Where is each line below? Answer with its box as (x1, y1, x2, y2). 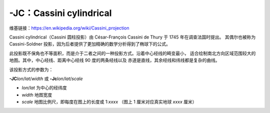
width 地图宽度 (21, 91, 52, 97)
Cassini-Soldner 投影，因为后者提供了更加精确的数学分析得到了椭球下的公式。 (9, 41, 171, 47)
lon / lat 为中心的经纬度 (21, 85, 67, 91)
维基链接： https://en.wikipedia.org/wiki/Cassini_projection (9, 25, 129, 31)
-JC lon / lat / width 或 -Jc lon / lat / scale (9, 75, 83, 81)
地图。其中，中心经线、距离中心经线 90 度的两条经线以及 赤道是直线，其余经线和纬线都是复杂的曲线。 (9, 57, 220, 63)
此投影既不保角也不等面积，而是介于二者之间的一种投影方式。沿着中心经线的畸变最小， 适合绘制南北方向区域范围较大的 (9, 50, 256, 56)
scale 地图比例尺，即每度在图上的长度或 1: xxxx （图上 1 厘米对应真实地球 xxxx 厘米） (21, 99, 197, 105)
